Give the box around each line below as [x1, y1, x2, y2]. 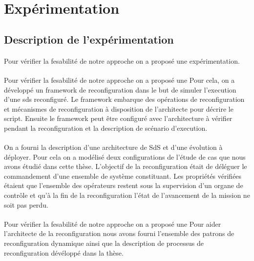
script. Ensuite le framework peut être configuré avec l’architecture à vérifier [4, 113, 233, 123]
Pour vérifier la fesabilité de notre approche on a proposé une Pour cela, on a [4, 74, 235, 85]
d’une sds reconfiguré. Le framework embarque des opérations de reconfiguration [4, 94, 245, 104]
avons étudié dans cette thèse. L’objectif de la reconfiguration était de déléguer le [4, 161, 247, 171]
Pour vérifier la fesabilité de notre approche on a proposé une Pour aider [4, 218, 221, 229]
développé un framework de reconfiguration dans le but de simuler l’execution [4, 84, 236, 95]
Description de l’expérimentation [4, 31, 174, 47]
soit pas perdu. [4, 199, 48, 210]
